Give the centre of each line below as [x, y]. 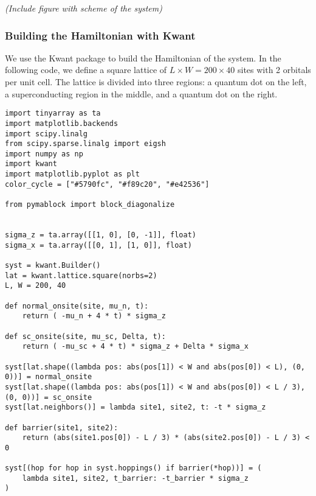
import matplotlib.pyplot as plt [72, 174]
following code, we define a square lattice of [86, 70]
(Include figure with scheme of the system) [84, 8]
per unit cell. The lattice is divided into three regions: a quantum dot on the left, [156, 82]
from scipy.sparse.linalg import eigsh [85, 144]
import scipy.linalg [46, 134]
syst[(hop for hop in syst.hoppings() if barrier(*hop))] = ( [133, 468]
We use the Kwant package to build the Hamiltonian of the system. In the [143, 58]
